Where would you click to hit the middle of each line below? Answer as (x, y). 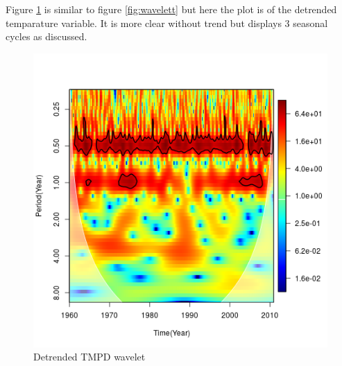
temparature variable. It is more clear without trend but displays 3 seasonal (167, 23)
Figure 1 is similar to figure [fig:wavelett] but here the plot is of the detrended (171, 9)
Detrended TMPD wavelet (89, 357)
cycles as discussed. (46, 36)
